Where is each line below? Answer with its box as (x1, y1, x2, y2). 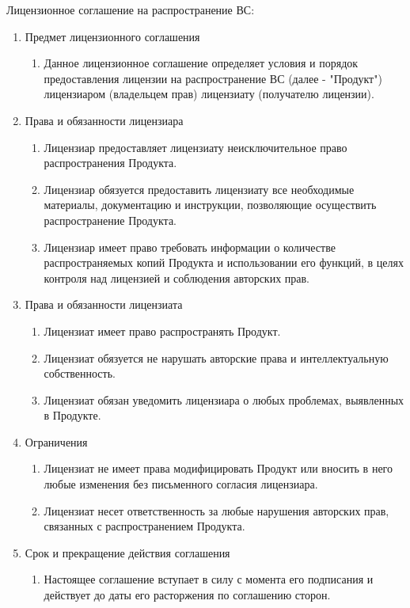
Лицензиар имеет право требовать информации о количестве (44, 238, 336, 255)
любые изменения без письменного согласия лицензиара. (44, 476, 318, 492)
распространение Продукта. (44, 211, 177, 228)
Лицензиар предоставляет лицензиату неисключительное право (44, 139, 347, 155)
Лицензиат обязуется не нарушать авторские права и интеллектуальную (44, 349, 389, 366)
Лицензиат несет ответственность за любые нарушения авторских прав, (44, 502, 389, 519)
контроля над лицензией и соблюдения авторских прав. (44, 269, 310, 286)
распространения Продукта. (44, 154, 177, 171)
